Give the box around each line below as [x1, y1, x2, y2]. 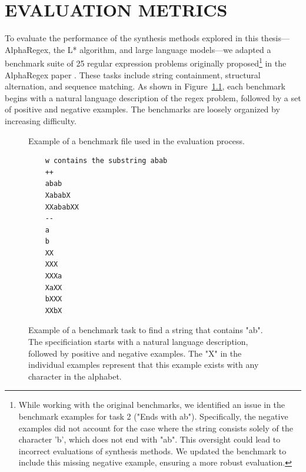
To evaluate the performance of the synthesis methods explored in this [5, 32, 258, 44]
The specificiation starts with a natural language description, [28, 335, 248, 348]
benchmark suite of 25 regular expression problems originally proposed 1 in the [5, 55, 287, 69]
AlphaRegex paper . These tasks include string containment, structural [5, 68, 261, 81]
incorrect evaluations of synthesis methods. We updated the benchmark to [18, 444, 287, 457]
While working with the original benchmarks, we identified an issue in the [18, 398, 285, 411]
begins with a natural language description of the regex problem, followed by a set [5, 91, 301, 104]
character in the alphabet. [28, 370, 122, 382]
